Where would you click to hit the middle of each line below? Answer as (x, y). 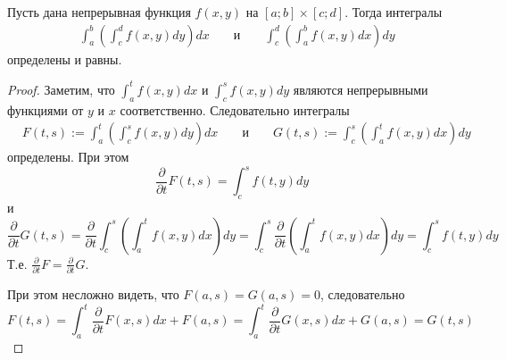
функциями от (46, 109)
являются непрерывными (361, 89)
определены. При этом (68, 157)
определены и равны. (65, 59)
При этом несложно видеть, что (93, 293)
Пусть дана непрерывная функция (99, 12)
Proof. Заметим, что (61, 89)
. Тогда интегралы (394, 12)
